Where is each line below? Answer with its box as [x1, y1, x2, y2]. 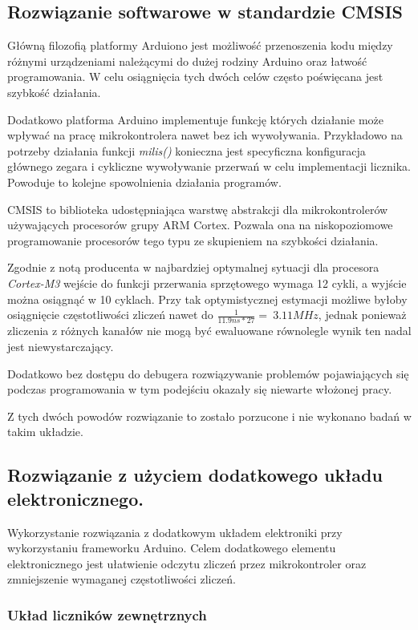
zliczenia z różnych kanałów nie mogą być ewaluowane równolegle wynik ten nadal [7, 322, 412, 339]
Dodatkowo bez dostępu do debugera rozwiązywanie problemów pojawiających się [7, 365, 409, 382]
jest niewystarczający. [7, 338, 114, 355]
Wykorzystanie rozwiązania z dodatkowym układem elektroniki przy [7, 523, 343, 540]
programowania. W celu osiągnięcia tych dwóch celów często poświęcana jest [7, 68, 384, 85]
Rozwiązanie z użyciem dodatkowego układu [7, 462, 383, 487]
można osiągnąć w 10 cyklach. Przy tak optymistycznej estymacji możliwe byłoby [7, 290, 408, 307]
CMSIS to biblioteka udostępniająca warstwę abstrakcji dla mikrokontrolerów [7, 200, 388, 217]
